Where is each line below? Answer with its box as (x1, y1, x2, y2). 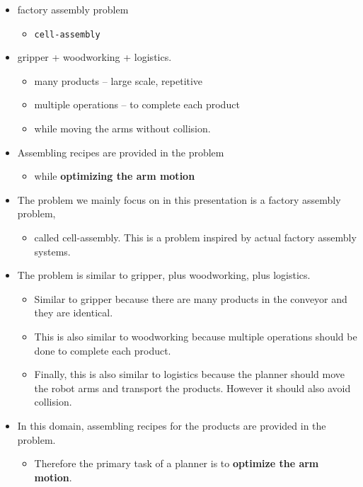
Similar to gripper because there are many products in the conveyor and (34, 291, 347, 306)
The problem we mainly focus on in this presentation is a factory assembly (17, 192, 341, 207)
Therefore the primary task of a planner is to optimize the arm (34, 456, 319, 471)
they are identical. (34, 305, 113, 320)
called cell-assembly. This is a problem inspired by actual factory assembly (34, 230, 357, 244)
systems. (34, 243, 71, 258)
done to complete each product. (34, 343, 171, 357)
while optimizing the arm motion (34, 168, 195, 183)
